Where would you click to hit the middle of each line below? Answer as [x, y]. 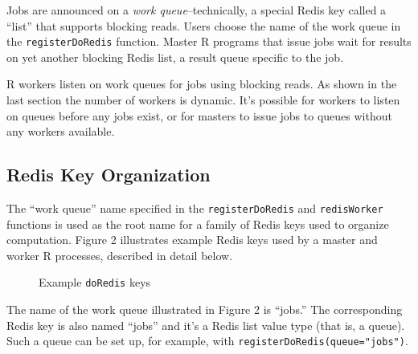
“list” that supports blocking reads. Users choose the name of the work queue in [204, 25]
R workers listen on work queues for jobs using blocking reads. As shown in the [202, 84]
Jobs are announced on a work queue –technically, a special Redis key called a [197, 10]
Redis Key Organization [109, 175]
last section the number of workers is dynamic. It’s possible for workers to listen [203, 100]
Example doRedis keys [95, 282]
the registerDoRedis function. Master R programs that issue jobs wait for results [209, 41]
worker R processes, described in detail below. [120, 255]
